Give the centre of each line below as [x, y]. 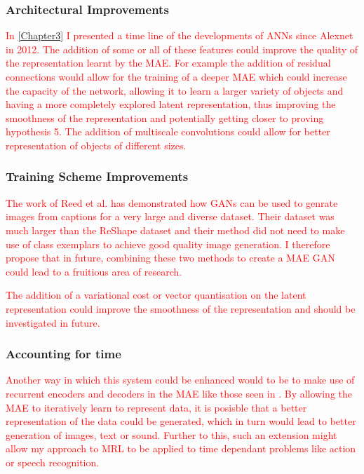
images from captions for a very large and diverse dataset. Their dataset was [170, 216]
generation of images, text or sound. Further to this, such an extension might [171, 434]
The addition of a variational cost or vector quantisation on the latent [156, 295]
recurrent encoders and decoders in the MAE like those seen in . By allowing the [179, 393]
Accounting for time [63, 354]
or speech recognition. [53, 462]
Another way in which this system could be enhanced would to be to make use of [180, 380]
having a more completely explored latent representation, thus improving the [171, 104]
